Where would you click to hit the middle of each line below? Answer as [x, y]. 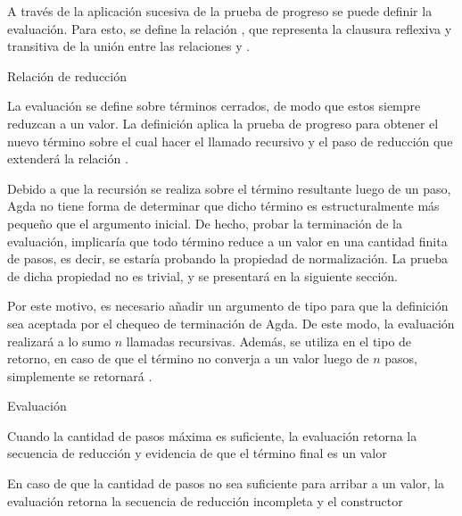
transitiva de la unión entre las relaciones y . [129, 46]
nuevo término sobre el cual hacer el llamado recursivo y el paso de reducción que [230, 141]
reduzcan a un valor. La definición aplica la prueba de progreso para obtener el [223, 123]
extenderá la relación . [68, 158]
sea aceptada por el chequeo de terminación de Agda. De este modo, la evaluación [231, 323]
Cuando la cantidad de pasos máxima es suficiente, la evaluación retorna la [212, 435]
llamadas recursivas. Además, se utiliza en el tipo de [269, 341]
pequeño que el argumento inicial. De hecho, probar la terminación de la [205, 223]
